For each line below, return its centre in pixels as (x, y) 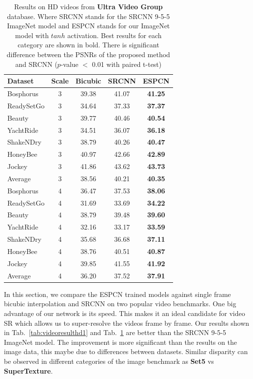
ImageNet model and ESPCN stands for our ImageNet (88, 26)
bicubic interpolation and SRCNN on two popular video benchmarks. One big (120, 304)
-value (69, 64)
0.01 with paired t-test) (127, 64)
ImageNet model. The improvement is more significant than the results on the (120, 342)
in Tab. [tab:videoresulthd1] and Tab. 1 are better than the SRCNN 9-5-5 (115, 332)
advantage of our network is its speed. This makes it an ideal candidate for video (125, 313)
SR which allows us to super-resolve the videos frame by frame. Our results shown (127, 323)
